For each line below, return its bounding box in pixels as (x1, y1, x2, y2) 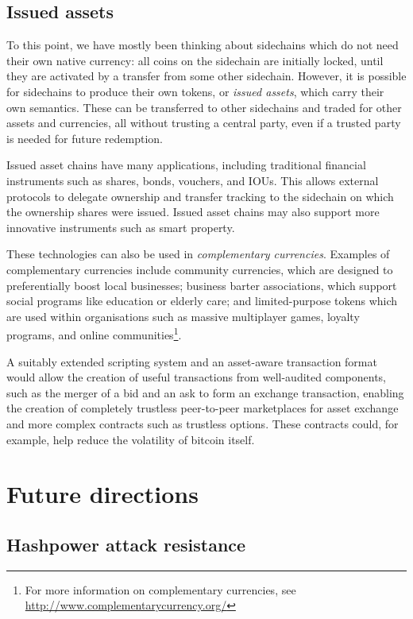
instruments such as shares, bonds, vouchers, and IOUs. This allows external (6, 172, 379, 188)
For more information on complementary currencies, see (25, 581, 296, 598)
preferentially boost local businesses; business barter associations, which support (6, 277, 397, 293)
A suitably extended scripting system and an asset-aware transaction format (6, 353, 377, 369)
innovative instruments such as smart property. (6, 219, 235, 235)
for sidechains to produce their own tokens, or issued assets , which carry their (6, 83, 384, 99)
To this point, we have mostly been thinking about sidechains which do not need (6, 37, 399, 53)
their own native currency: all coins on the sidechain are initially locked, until (6, 52, 384, 68)
